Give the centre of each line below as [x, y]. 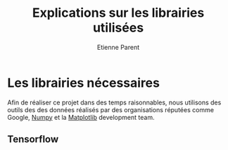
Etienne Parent [118, 47]
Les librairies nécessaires [84, 83]
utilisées [118, 28]
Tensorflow [33, 139]
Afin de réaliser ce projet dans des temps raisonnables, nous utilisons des [114, 102]
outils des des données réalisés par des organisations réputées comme [111, 109]
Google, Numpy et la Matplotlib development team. [81, 117]
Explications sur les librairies [118, 13]
